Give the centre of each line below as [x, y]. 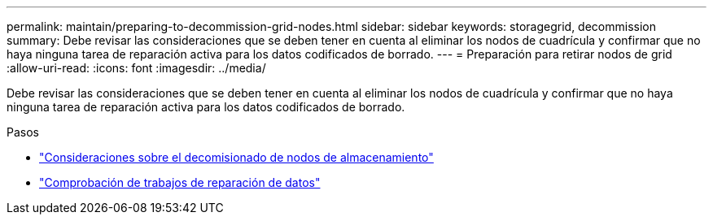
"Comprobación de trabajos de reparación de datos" [180, 182]
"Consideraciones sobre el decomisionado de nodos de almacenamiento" [236, 157]
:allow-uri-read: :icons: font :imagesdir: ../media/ [136, 68]
